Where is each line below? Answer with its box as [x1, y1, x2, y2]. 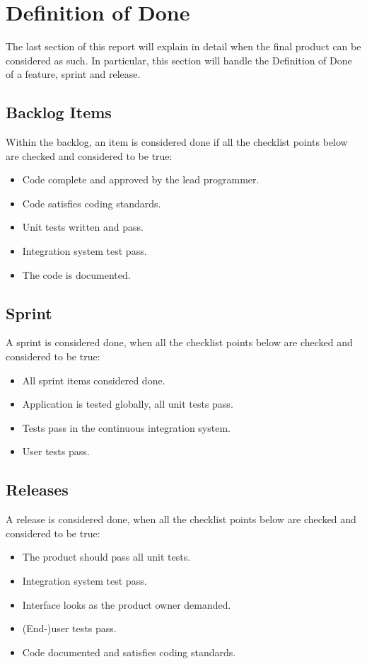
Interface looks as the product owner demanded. [22, 597, 231, 612]
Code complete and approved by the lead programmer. [22, 172, 260, 187]
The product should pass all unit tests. [22, 549, 191, 564]
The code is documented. [22, 267, 131, 282]
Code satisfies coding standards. [22, 195, 161, 210]
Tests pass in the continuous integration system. [22, 420, 231, 435]
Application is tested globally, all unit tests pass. [22, 396, 233, 411]
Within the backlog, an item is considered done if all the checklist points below [6, 134, 348, 149]
